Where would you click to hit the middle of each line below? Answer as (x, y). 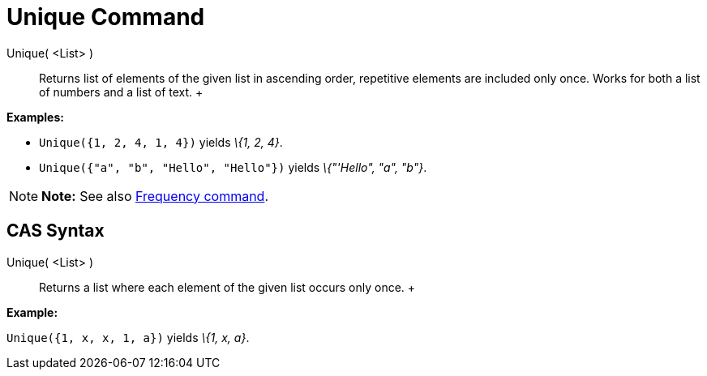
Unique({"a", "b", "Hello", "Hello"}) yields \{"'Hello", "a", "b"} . (233, 167)
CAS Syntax (56, 231)
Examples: (35, 117)
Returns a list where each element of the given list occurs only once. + (227, 287)
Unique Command (106, 17)
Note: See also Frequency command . (155, 196)
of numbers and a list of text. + (121, 92)
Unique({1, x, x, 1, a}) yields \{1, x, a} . (128, 337)
